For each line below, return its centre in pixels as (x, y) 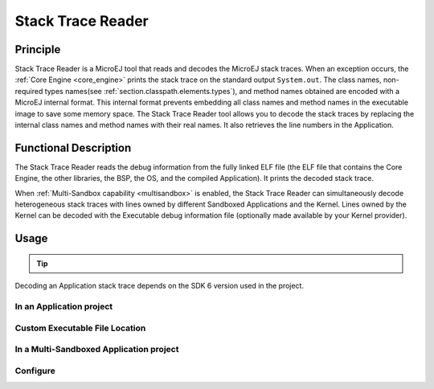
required (29, 91)
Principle (38, 49)
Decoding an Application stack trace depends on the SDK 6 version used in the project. (160, 286)
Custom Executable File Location (80, 328)
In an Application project (64, 307)
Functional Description (73, 147)
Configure (35, 371)
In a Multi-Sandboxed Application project (97, 350)
